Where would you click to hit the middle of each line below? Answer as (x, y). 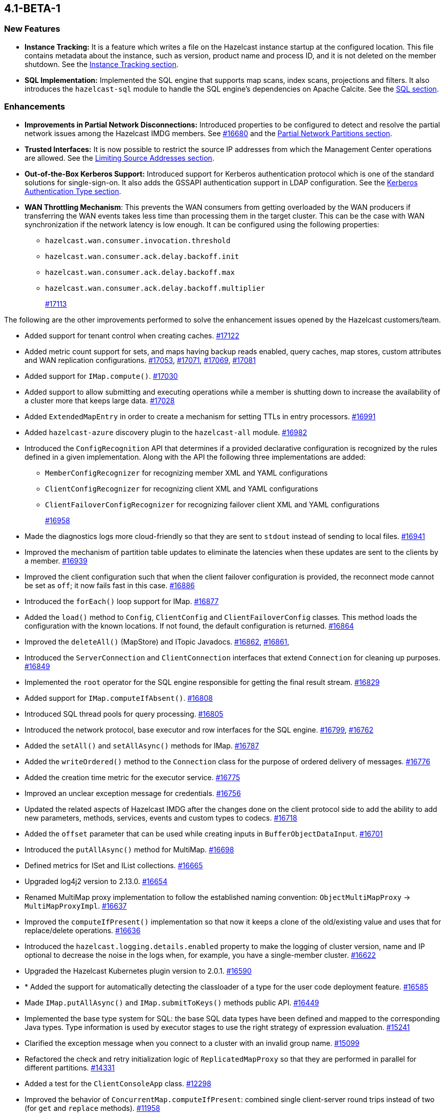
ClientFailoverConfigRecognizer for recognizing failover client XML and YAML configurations (212, 504)
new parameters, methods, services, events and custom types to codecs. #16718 (161, 818)
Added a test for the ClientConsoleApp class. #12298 (118, 1083)
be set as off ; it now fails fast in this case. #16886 (110, 585)
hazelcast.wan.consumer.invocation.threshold (138, 240)
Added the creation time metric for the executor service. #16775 (132, 777)
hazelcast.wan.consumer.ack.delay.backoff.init (142, 256)
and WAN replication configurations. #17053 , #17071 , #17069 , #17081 (140, 360)
